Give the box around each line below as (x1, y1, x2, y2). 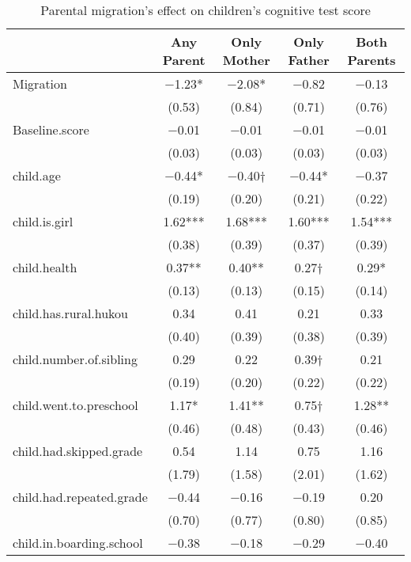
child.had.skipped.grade (13, 442, 143, 460)
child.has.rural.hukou (13, 304, 129, 322)
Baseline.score (13, 120, 89, 139)
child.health (13, 258, 77, 276)
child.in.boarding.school (13, 534, 143, 552)
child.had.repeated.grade (13, 488, 148, 506)
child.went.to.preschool (13, 396, 138, 414)
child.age (13, 166, 61, 184)
